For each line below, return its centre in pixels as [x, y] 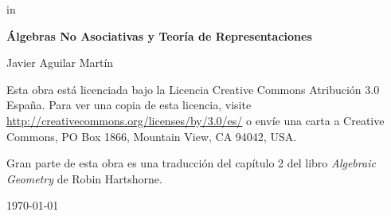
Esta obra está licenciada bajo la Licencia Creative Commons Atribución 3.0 [193, 89]
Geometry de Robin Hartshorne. [84, 178]
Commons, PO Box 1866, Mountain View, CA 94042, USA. [152, 136]
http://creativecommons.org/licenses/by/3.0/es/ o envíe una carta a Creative [195, 120]
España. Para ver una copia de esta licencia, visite [129, 105]
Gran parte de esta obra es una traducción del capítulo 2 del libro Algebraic [191, 163]
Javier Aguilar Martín [60, 63]
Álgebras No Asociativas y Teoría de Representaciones [159, 35]
